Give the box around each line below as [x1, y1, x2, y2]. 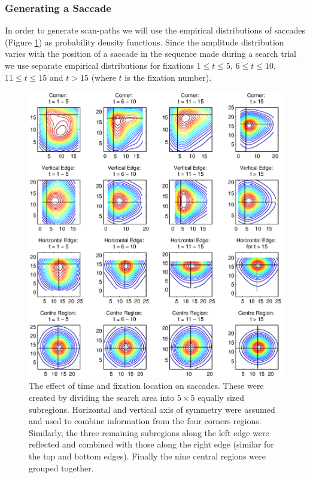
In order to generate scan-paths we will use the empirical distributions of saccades [5, 24, 305, 36]
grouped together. [29, 461, 94, 474]
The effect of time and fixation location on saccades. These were [29, 379, 264, 392]
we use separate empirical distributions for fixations [5, 59, 194, 71]
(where [91, 71, 116, 83]
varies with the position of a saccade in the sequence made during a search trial [5, 47, 297, 60]
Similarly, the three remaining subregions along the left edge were [29, 426, 269, 439]
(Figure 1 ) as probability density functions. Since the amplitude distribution [5, 35, 284, 48]
